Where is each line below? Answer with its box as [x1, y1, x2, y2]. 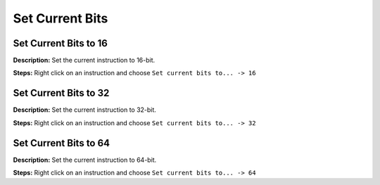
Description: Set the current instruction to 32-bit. [13, 106, 156, 114]
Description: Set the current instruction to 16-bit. [13, 56, 156, 65]
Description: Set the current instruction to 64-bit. [13, 155, 157, 164]
